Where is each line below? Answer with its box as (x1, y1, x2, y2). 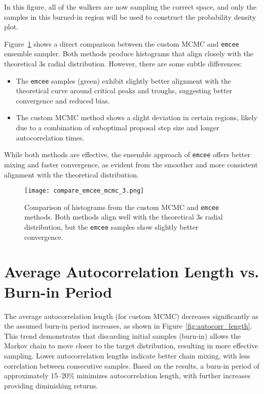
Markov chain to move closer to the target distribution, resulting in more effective (4, 340, 258, 351)
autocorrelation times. (16, 132, 85, 142)
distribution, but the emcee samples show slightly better (24, 222, 199, 232)
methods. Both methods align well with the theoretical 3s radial (24, 211, 223, 222)
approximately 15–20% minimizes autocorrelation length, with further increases (4, 370, 251, 381)
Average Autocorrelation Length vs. (4, 261, 259, 282)
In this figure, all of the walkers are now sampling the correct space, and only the (4, 2, 256, 12)
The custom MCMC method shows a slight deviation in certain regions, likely (16, 112, 257, 123)
